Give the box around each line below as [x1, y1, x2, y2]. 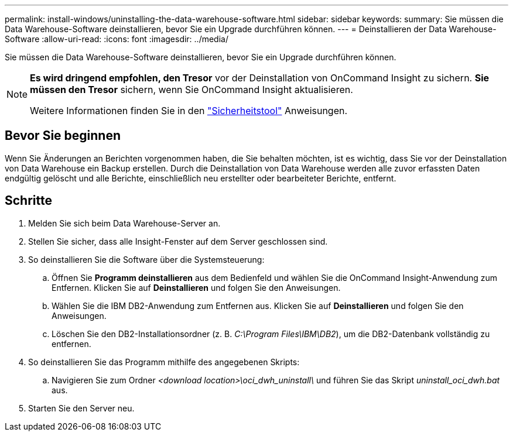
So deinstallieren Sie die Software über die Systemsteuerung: [28, 254, 265, 265]
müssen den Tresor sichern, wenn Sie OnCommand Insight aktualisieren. [30, 84, 353, 95]
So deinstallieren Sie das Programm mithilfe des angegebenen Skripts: [28, 356, 300, 367]
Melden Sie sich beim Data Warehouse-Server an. [28, 218, 221, 228]
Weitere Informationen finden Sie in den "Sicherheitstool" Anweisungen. [30, 105, 348, 116]
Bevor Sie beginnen [5, 128, 121, 143]
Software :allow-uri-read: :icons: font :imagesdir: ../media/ [5, 34, 228, 44]
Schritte [5, 193, 52, 208]
